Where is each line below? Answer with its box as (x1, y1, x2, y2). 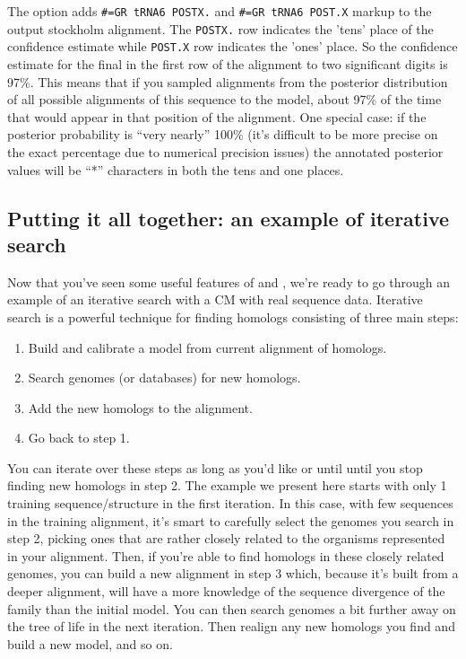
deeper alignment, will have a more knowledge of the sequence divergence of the (7, 582, 445, 601)
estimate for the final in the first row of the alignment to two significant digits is (7, 54, 448, 73)
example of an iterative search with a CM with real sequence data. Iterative (7, 290, 423, 309)
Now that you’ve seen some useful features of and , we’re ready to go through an (7, 272, 450, 291)
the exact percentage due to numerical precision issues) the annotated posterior (7, 142, 444, 161)
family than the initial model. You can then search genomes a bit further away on (7, 599, 456, 618)
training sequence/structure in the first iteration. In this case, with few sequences (7, 494, 453, 513)
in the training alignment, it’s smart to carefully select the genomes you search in (7, 511, 454, 530)
